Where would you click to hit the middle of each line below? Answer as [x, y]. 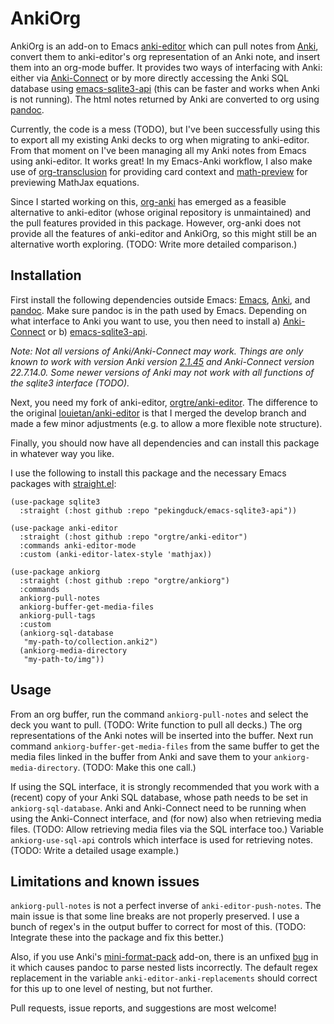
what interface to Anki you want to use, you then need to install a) [145, 321]
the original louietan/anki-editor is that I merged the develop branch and [158, 413]
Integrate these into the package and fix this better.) [117, 938]
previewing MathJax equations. [75, 182]
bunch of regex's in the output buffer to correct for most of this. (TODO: [158, 927]
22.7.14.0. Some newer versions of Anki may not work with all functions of [162, 372]
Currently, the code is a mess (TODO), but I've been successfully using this [165, 129]
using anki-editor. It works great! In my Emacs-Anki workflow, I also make [161, 161]
